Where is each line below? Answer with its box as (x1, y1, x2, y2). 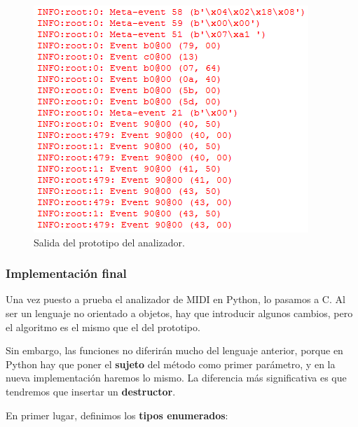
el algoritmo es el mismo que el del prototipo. (6, 319, 200, 334)
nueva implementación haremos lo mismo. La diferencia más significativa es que (6, 370, 347, 385)
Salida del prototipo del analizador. (34, 234, 185, 249)
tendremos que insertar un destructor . (6, 384, 176, 398)
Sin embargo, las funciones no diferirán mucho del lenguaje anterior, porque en (6, 343, 343, 358)
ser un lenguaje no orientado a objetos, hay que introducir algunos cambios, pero (6, 306, 353, 320)
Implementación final (6, 265, 127, 282)
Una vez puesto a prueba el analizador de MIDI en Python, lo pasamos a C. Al (6, 292, 345, 307)
